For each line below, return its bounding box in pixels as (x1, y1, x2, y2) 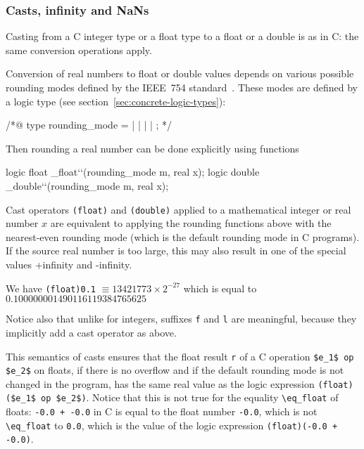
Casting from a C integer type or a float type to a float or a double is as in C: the (6, 29, 359, 44)
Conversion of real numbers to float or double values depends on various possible (6, 66, 354, 81)
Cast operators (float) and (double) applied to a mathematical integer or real (6, 202, 351, 216)
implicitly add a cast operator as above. (6, 325, 177, 339)
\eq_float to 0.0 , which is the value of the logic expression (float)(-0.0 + (6, 417, 338, 432)
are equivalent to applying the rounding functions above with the (50, 216, 332, 230)
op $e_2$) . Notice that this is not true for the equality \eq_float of (41, 390, 339, 405)
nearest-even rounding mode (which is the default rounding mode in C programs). (6, 229, 360, 244)
